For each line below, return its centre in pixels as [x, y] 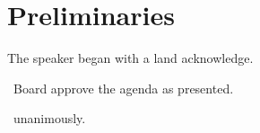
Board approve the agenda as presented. [123, 88]
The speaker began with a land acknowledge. [130, 58]
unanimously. [49, 118]
